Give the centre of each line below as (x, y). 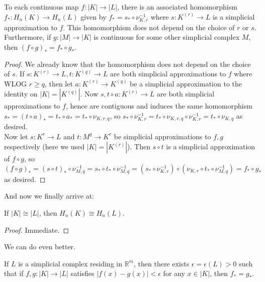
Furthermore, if (28, 37)
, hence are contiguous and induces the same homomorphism (159, 106)
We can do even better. (40, 247)
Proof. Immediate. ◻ (36, 229)
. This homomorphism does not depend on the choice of (149, 27)
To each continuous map (41, 7)
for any (174, 273)
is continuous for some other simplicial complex (167, 37)
